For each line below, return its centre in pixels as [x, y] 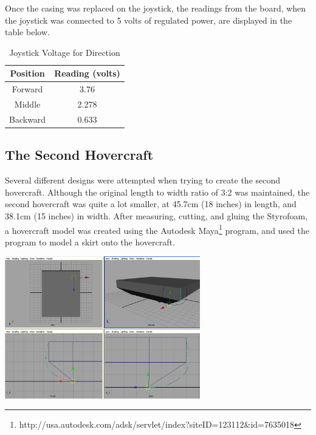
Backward [28, 119]
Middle [27, 104]
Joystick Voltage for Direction [65, 52]
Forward [27, 89]
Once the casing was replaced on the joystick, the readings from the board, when [156, 8]
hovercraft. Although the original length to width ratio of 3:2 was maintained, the [157, 192]
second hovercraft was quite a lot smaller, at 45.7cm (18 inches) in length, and [151, 204]
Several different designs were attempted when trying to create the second [143, 180]
